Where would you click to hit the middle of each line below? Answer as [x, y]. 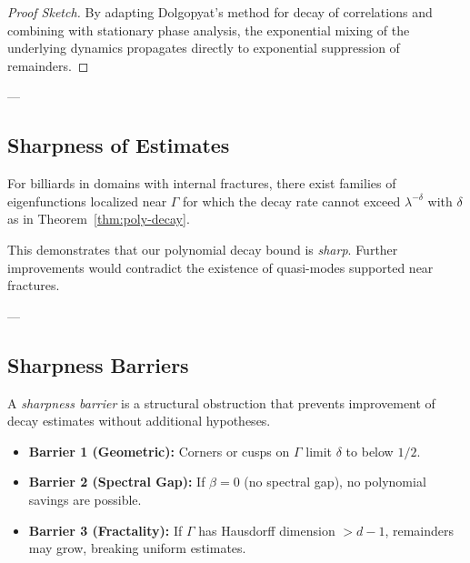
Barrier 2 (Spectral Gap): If [117, 482]
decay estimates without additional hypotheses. [139, 421]
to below [370, 451]
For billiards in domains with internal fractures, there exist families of [202, 183]
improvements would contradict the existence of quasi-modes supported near [220, 267]
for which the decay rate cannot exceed [292, 201]
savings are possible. [85, 499]
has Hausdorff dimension [267, 530]
